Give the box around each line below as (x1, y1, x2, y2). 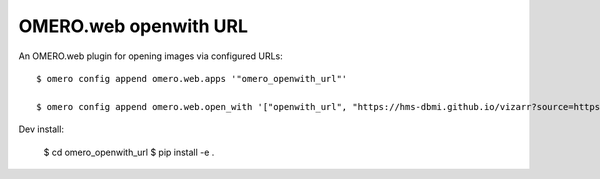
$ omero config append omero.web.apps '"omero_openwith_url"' (36, 73, 348, 84)
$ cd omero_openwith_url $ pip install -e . (43, 146, 215, 158)
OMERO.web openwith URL (18, 15, 249, 37)
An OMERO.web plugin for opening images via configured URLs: (18, 50, 284, 62)
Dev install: (18, 123, 65, 135)
